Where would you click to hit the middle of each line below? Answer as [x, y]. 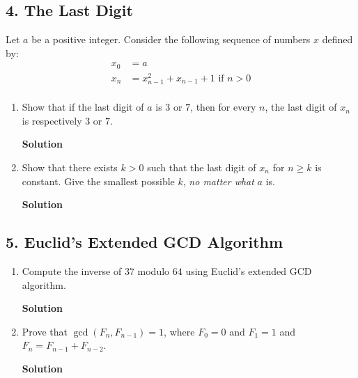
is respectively [52, 120]
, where [179, 331]
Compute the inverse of [72, 270]
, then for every [223, 107]
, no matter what [218, 181]
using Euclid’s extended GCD [249, 270]
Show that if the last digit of [83, 107]
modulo [154, 270]
